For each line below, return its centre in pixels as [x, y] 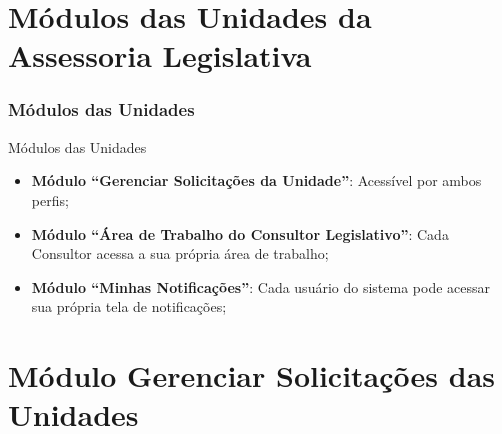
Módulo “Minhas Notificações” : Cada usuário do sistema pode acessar [260, 286]
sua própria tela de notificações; [129, 306]
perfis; [50, 199]
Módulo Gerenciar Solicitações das [252, 375]
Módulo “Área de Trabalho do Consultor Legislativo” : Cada [240, 233]
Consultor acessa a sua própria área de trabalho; [180, 253]
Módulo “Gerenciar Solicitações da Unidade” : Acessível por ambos [256, 180]
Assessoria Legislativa [160, 55]
